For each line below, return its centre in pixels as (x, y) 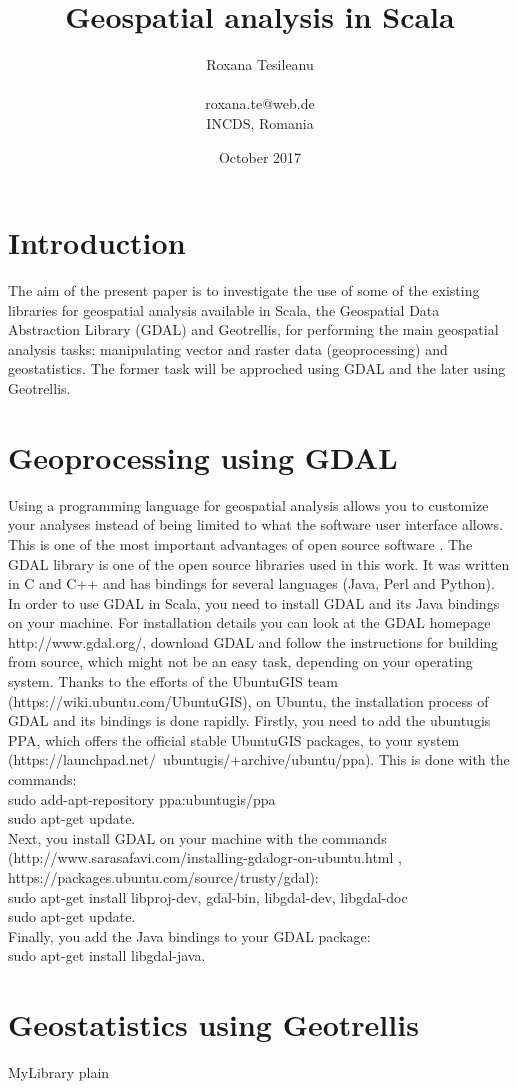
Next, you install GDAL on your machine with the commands (197, 837)
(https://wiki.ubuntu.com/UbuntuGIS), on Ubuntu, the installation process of (248, 700)
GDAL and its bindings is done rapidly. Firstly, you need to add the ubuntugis (249, 720)
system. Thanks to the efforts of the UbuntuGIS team (173, 681)
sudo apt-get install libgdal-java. (107, 955)
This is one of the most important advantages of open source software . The (240, 543)
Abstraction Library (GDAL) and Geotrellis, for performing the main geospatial (253, 329)
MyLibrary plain (59, 1072)
